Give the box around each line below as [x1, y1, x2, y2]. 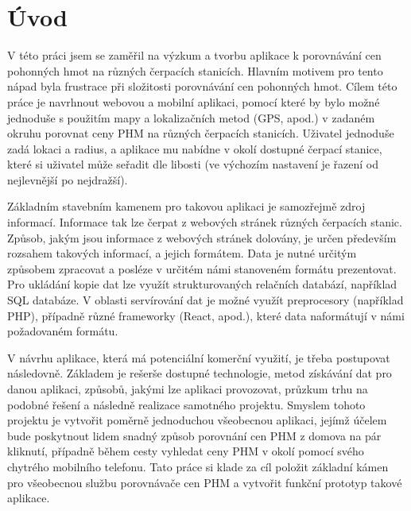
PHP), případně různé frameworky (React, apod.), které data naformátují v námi [7, 307, 405, 323]
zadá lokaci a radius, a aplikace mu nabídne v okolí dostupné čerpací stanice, [7, 140, 382, 157]
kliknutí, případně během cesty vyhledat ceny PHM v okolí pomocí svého [7, 443, 364, 459]
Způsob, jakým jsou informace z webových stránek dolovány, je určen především [7, 229, 397, 246]
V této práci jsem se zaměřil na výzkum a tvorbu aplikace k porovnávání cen [7, 47, 382, 64]
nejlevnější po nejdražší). [7, 171, 128, 188]
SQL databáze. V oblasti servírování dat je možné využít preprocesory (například [7, 292, 404, 308]
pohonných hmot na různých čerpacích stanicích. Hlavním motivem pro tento [7, 62, 383, 79]
